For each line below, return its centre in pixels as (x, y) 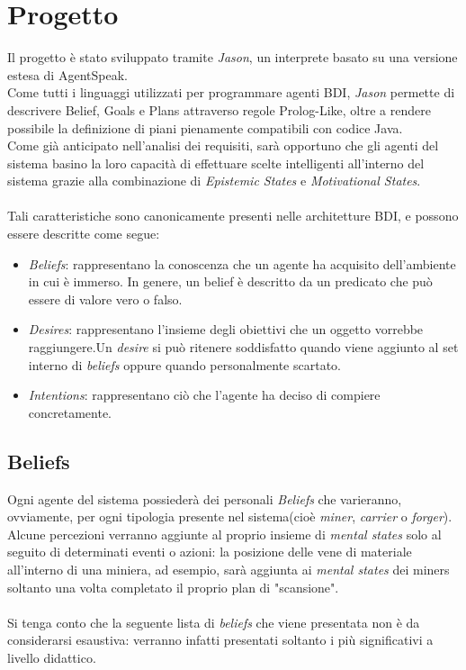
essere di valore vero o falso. (105, 299)
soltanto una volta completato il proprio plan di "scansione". (173, 587)
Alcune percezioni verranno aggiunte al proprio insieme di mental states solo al (224, 534)
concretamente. (70, 412)
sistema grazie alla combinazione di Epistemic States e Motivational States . (214, 181)
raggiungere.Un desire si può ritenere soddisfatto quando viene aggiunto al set (243, 347)
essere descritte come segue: (84, 234)
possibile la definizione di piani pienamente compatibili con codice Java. (205, 127)
